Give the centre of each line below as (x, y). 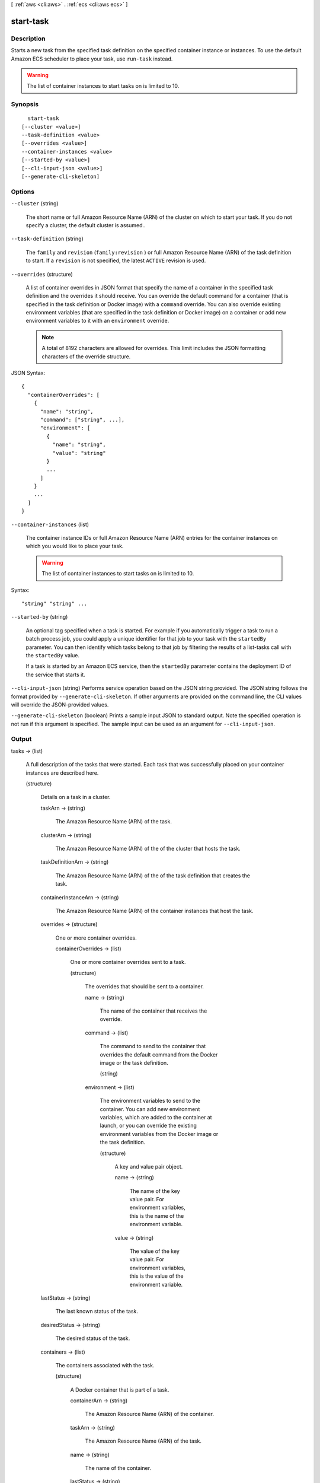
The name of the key (155, 1191)
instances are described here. (62, 773)
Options (23, 192)
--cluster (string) (35, 203)
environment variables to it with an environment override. (97, 321)
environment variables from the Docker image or (159, 1134)
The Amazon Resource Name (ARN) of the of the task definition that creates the (153, 876)
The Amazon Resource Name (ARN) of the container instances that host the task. (155, 911)
